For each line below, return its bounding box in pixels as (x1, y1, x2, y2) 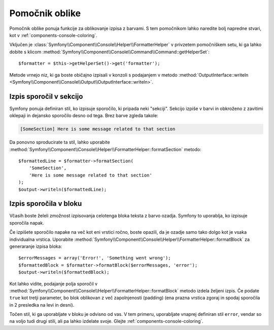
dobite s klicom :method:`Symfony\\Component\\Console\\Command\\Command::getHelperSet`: (9, 49, 210, 55)
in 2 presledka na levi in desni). (9, 302, 75, 308)
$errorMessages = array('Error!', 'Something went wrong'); (18, 255, 171, 261)
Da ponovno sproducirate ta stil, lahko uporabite (9, 139, 110, 145)
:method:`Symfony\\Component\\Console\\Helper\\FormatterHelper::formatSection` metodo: (9, 146, 201, 152)
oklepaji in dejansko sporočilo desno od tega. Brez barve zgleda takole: (9, 113, 158, 119)
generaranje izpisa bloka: (9, 243, 62, 249)
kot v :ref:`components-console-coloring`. (9, 32, 97, 38)
